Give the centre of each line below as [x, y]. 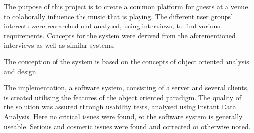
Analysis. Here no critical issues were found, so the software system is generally [123, 116]
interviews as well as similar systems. [60, 45]
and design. [21, 71]
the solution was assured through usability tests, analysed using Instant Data [120, 107]
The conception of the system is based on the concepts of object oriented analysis [127, 61]
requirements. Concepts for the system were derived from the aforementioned [120, 35]
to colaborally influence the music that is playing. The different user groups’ [118, 16]
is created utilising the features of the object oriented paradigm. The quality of [123, 97]
